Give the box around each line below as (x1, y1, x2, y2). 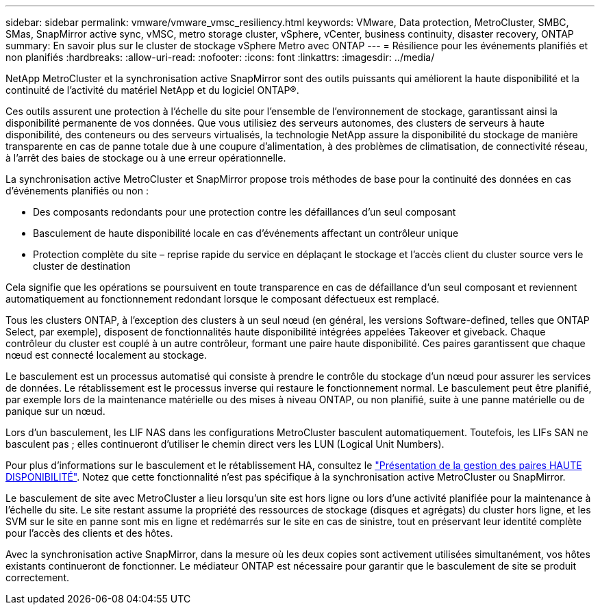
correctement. (5, 572, 69, 583)
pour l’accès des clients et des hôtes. (5, 527, 173, 539)
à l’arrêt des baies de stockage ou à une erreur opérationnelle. (5, 152, 286, 164)
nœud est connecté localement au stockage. (5, 349, 207, 361)
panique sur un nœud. (5, 405, 105, 417)
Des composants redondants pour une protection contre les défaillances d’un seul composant (33, 206, 456, 218)
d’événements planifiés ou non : (5, 185, 149, 196)
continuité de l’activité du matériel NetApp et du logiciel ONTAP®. (5, 84, 299, 96)
